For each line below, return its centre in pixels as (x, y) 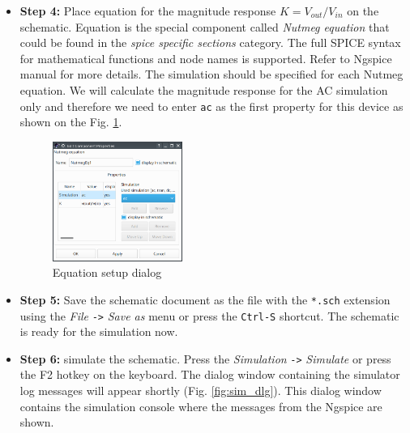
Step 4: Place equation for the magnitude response (148, 11)
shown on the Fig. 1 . (71, 122)
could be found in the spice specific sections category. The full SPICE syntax (210, 42)
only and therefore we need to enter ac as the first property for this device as (211, 106)
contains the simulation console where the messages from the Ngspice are (201, 406)
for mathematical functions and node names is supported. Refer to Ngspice (206, 58)
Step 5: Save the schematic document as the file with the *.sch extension (205, 299)
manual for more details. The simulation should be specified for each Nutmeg (211, 74)
